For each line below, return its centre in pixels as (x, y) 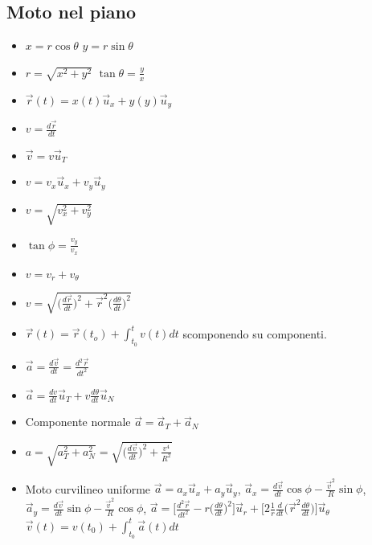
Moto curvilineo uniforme (88, 488)
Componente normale (78, 422)
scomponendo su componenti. (255, 333)
